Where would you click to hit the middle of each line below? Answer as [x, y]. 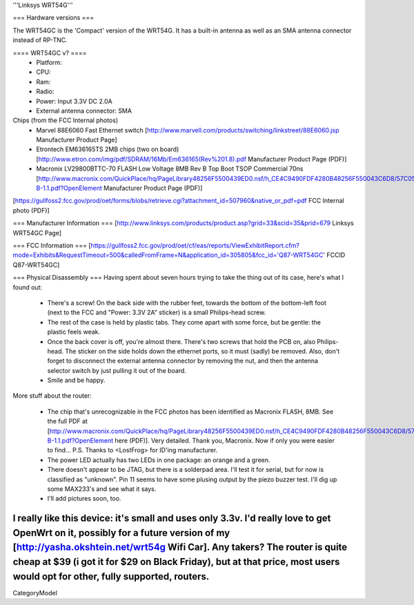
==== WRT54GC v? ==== [50, 52]
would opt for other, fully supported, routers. [111, 576]
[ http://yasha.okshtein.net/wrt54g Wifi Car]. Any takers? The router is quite [180, 547]
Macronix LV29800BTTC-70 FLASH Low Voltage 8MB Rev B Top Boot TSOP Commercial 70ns [170, 169]
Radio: [45, 92]
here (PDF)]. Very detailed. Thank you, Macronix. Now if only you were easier [225, 441]
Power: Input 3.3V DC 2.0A [75, 101]
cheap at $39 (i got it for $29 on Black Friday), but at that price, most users [176, 562]
